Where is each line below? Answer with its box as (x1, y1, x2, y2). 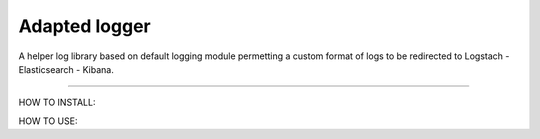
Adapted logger (18, 15, 151, 37)
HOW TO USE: (18, 115, 78, 127)
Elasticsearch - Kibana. (18, 63, 114, 75)
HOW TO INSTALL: (18, 96, 96, 109)
